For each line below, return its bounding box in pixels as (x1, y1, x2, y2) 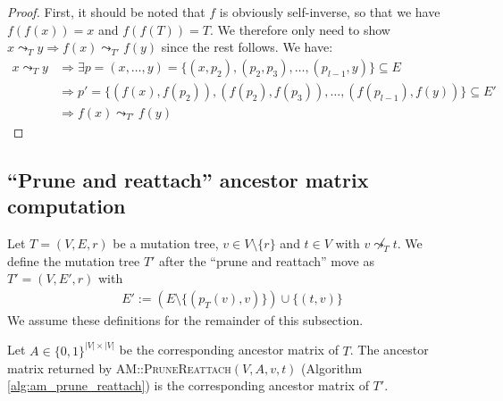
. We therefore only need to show (210, 20, 390, 38)
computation (7, 192, 126, 220)
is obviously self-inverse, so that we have (219, 3, 440, 21)
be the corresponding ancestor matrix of (119, 340, 339, 359)
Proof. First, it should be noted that (7, 3, 205, 21)
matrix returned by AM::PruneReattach (7, 358, 231, 377)
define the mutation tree (7, 251, 140, 270)
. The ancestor (349, 340, 429, 359)
